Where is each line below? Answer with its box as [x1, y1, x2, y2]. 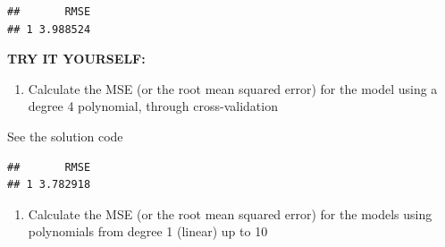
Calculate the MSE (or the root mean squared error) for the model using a [28, 79, 438, 98]
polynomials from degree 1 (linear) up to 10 [28, 222, 268, 241]
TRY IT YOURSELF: [7, 49, 146, 68]
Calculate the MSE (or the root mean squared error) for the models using [28, 204, 432, 223]
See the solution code [7, 126, 123, 145]
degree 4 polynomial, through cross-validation [28, 97, 278, 115]
